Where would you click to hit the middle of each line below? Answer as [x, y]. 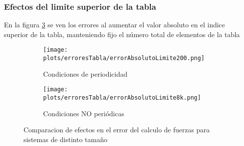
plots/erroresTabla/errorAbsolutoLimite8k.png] [122, 97]
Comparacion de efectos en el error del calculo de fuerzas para [117, 130]
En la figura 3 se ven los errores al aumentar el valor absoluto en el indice [115, 25]
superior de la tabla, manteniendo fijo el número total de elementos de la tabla [122, 34]
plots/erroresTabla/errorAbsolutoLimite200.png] [124, 58]
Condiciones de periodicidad [85, 73]
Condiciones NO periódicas [84, 113]
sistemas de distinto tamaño [66, 139]
